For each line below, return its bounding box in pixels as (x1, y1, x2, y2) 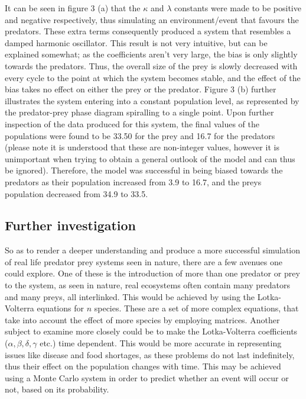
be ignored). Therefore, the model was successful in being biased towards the (5, 164, 283, 176)
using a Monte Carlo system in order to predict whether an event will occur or (5, 371, 289, 384)
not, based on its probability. (5, 383, 109, 395)
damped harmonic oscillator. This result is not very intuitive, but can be (5, 36, 268, 49)
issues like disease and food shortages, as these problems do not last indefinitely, (5, 348, 295, 361)
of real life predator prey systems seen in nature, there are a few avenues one (5, 255, 282, 268)
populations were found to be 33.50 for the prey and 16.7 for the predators (5, 129, 275, 141)
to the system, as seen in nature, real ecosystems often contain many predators (5, 279, 290, 291)
